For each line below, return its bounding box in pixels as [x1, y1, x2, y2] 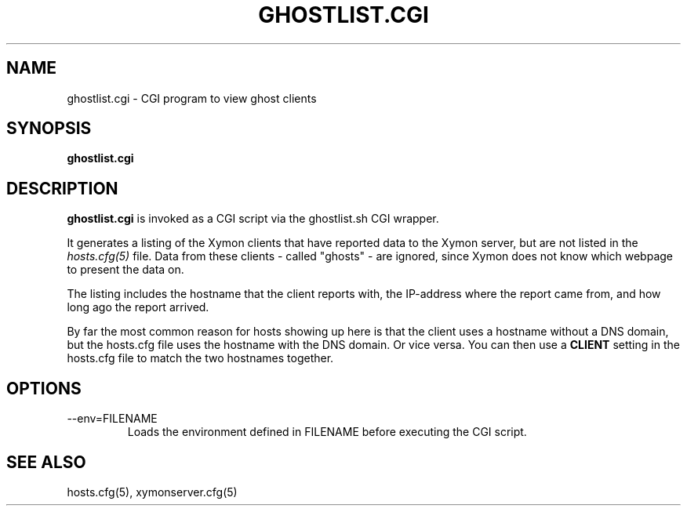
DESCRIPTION [6, 178, 118, 198]
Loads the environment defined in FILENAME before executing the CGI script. [127, 425, 527, 439]
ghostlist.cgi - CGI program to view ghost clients [67, 91, 317, 105]
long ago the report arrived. [67, 300, 209, 314]
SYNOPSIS [6, 118, 92, 139]
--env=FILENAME [67, 412, 158, 426]
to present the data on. [67, 263, 184, 277]
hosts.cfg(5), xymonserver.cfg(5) [67, 485, 238, 499]
